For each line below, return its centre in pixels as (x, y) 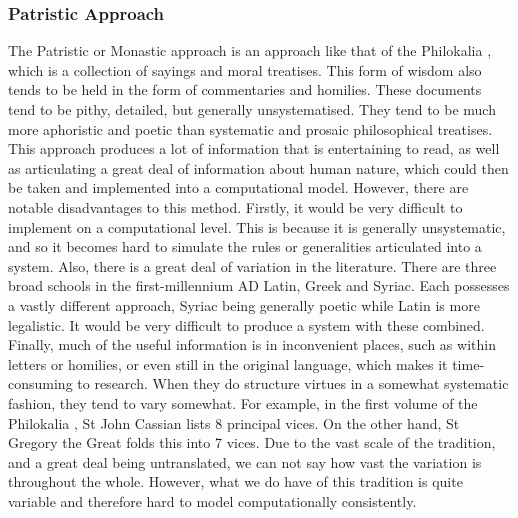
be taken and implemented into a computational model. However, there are (238, 187)
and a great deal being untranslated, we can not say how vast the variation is (245, 461)
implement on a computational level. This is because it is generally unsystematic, (257, 226)
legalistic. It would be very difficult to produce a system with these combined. (246, 324)
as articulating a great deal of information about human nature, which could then (258, 167)
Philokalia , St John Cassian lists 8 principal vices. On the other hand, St (234, 422)
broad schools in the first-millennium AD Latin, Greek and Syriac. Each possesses (259, 285)
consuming (40, 383)
